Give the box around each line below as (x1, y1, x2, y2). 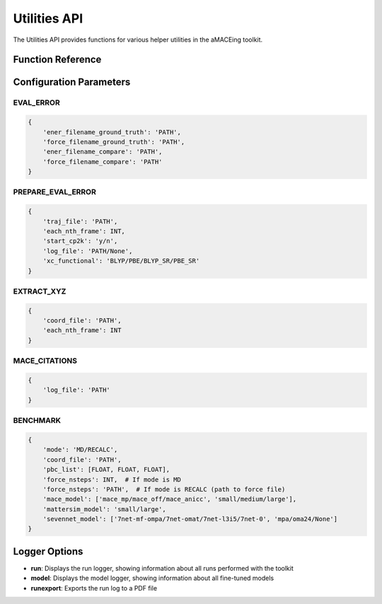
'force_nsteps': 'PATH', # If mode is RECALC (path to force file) (42, 485, 286, 493)
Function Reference (13, 54, 102, 66)
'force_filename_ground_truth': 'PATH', (42, 138, 185, 146)
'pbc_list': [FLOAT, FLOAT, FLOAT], (42, 465, 170, 474)
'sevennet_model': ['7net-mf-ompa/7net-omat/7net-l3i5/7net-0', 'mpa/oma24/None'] (42, 515, 338, 523)
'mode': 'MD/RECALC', (42, 446, 118, 454)
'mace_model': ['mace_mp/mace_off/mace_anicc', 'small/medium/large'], (42, 495, 297, 504)
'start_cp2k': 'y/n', (42, 237, 118, 245)
